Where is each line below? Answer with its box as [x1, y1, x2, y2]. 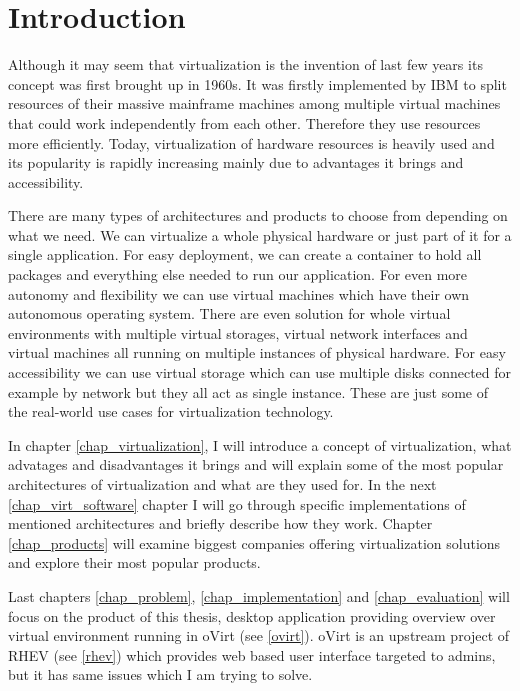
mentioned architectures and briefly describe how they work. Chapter [8, 513, 433, 534]
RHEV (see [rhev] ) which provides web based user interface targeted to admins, [8, 644, 496, 665]
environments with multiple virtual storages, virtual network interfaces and [8, 322, 468, 343]
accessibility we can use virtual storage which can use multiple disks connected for [8, 362, 512, 383]
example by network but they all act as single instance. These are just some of [8, 381, 488, 402]
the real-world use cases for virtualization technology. [8, 401, 334, 422]
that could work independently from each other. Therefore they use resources [8, 112, 481, 133]
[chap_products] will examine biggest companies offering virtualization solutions [8, 532, 501, 553]
